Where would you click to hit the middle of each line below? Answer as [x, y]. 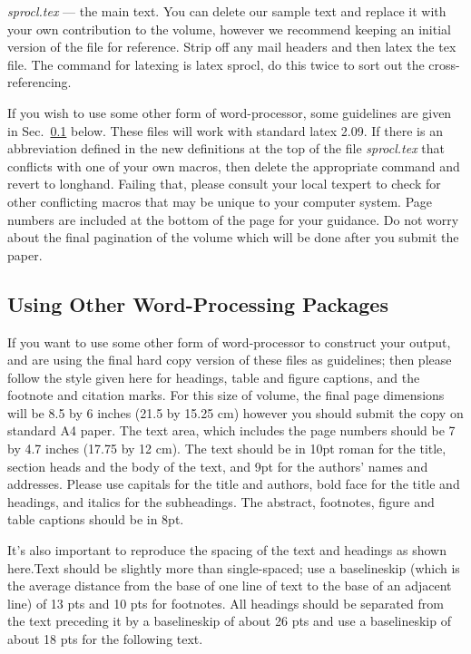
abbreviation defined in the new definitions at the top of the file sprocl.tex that [226, 148]
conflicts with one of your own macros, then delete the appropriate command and [234, 166]
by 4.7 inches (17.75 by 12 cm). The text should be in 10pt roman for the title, [227, 449]
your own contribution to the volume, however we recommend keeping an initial [229, 29]
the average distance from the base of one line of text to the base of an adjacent [230, 586]
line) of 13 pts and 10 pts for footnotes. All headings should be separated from [226, 603]
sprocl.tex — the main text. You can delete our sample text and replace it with [227, 11]
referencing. [39, 82]
